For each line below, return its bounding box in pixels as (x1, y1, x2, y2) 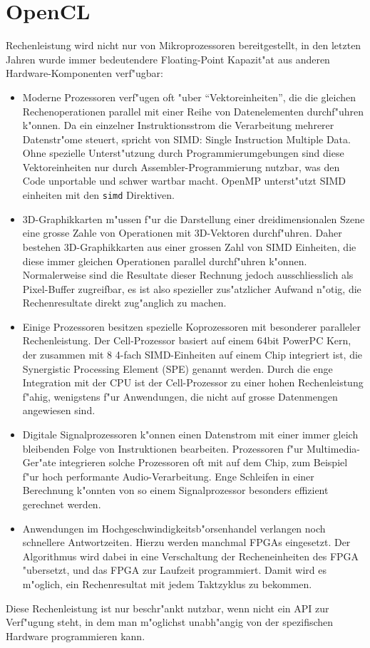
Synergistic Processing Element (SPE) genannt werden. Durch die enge (22, 361, 333, 376)
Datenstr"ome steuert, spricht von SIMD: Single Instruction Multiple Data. (22, 131, 351, 146)
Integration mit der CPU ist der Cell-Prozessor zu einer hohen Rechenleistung (22, 375, 364, 390)
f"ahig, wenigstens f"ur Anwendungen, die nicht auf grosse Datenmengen (22, 389, 338, 403)
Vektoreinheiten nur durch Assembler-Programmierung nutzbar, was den (22, 159, 340, 174)
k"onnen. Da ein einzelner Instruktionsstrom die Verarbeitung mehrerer (22, 118, 334, 133)
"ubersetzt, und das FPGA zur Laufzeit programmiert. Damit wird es (22, 562, 327, 577)
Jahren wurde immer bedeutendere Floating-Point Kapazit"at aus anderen (6, 51, 330, 66)
